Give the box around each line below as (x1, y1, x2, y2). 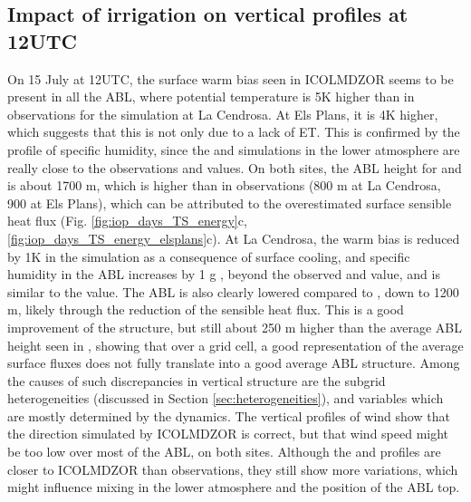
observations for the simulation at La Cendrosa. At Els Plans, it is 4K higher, (7, 104, 438, 123)
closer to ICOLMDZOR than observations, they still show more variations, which (7, 459, 458, 478)
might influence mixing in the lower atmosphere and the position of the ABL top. (7, 478, 460, 497)
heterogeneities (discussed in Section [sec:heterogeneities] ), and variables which (7, 389, 444, 408)
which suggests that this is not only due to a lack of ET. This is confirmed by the (7, 122, 460, 141)
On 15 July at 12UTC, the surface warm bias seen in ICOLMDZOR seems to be (7, 69, 454, 88)
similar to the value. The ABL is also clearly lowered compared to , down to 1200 (7, 282, 459, 301)
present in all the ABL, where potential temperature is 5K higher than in (7, 87, 415, 106)
